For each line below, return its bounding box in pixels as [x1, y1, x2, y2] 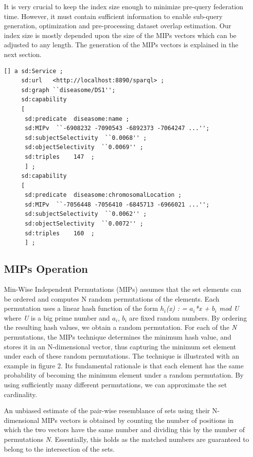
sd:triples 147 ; [24, 153, 95, 160]
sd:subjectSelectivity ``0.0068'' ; [24, 134, 147, 141]
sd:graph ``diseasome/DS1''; [21, 86, 116, 94]
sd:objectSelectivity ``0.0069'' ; [24, 144, 144, 151]
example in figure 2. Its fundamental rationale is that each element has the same [4, 360, 244, 370]
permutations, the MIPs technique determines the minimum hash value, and [4, 332, 232, 342]
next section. [4, 49, 42, 59]
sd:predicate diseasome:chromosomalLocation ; [24, 191, 182, 199]
